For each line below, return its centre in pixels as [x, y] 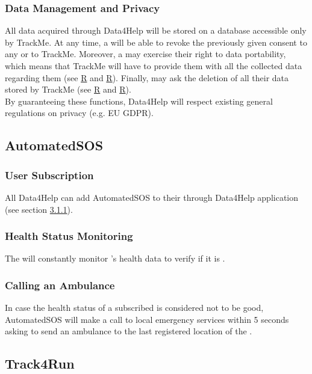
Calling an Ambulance [60, 285]
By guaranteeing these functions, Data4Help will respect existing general [139, 101]
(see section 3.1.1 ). [39, 209]
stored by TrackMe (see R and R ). [68, 89]
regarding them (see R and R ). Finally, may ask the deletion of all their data [147, 77]
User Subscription [49, 175]
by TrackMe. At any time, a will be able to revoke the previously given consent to [156, 42]
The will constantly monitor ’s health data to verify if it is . [115, 258]
